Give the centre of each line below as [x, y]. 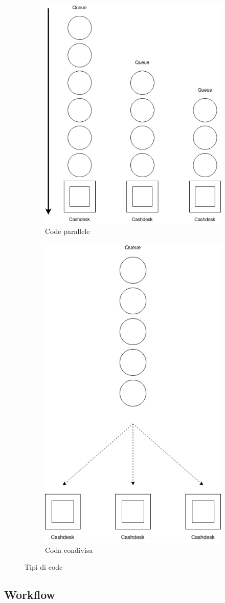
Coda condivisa [69, 550]
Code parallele [67, 231]
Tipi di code [44, 567]
